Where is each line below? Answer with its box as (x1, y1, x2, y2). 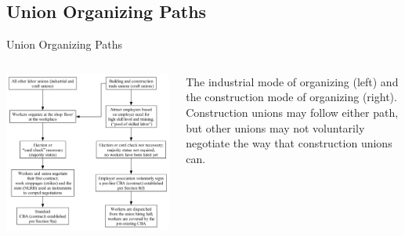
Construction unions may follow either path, (186, 103, 399, 120)
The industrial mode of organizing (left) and (186, 73, 399, 89)
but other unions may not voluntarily (186, 119, 365, 136)
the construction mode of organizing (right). (186, 89, 397, 105)
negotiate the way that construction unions (186, 135, 392, 151)
